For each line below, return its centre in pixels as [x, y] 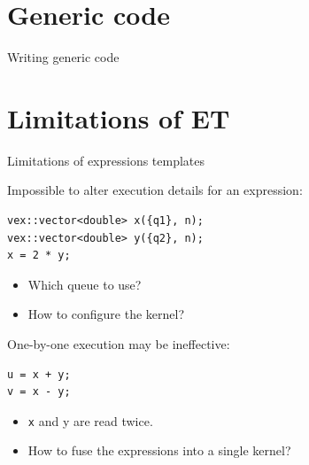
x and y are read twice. [90, 420]
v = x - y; [39, 392]
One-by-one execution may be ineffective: [119, 344]
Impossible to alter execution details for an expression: [155, 190]
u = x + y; [39, 374]
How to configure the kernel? [106, 314]
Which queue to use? [85, 284]
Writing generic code [63, 57]
